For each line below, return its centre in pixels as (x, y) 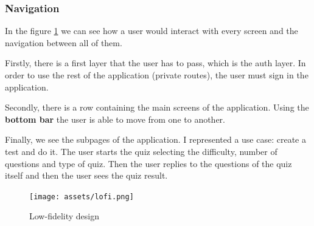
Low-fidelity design (64, 216)
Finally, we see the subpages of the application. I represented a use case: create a (155, 139)
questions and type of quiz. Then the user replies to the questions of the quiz (148, 163)
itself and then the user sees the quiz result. (86, 175)
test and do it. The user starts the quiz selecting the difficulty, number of (141, 151)
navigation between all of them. (64, 42)
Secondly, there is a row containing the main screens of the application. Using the (157, 107)
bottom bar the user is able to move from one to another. (115, 119)
